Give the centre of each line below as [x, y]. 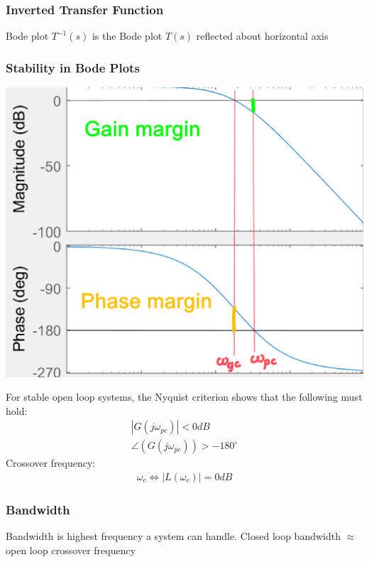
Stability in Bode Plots [73, 67]
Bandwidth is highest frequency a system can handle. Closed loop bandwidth [173, 536]
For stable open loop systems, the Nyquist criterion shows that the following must [184, 397]
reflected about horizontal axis [262, 36]
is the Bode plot [127, 36]
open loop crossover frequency [71, 550]
